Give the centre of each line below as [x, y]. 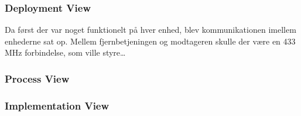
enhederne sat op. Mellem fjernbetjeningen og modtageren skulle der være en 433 [150, 41]
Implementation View [57, 105]
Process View [37, 78]
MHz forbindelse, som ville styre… [65, 52]
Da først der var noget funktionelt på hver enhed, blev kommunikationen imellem [150, 30]
